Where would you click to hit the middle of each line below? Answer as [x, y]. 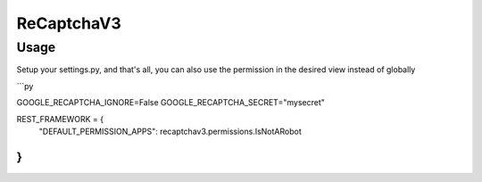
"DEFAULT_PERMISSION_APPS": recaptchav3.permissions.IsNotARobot [170, 131]
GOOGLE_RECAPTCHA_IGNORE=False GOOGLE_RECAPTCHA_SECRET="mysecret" [170, 103]
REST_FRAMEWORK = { [60, 119]
